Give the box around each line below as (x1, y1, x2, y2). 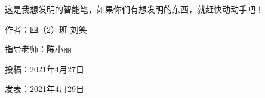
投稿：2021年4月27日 (5, 62, 84, 75)
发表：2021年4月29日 (5, 83, 84, 95)
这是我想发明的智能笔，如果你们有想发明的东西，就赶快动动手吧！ (5, 3, 264, 15)
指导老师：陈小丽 (5, 43, 72, 55)
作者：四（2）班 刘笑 (5, 23, 87, 35)
